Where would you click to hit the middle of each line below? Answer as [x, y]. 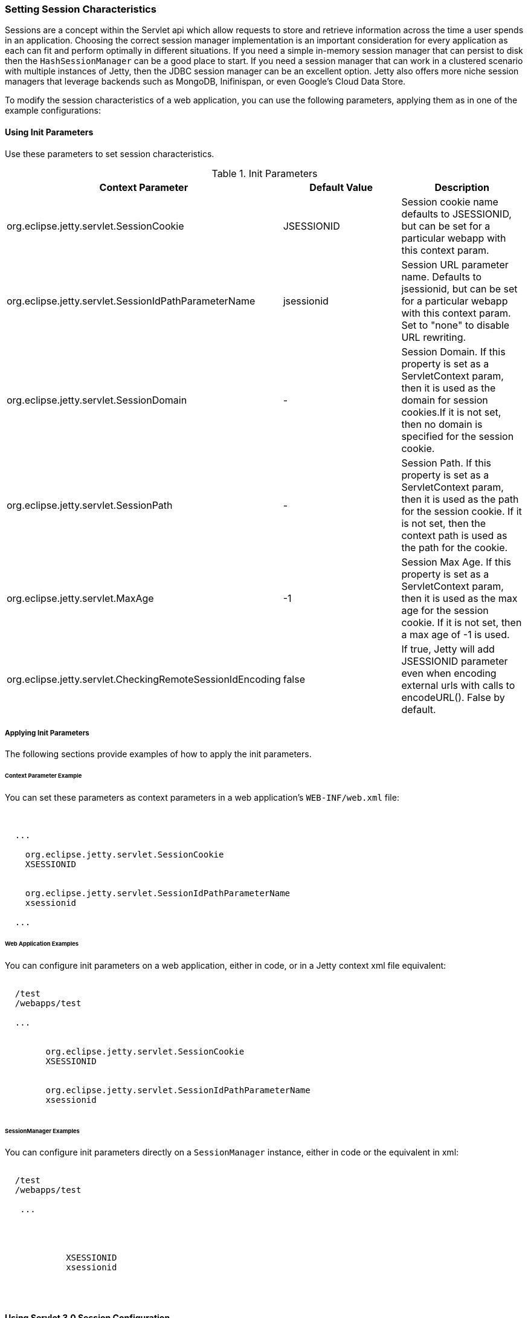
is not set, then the [444, 523]
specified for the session [458, 436]
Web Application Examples [42, 943]
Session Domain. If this [453, 351]
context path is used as [454, 535]
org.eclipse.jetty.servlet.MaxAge [80, 598]
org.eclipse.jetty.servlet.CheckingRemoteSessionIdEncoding [144, 679]
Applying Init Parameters [47, 733]
